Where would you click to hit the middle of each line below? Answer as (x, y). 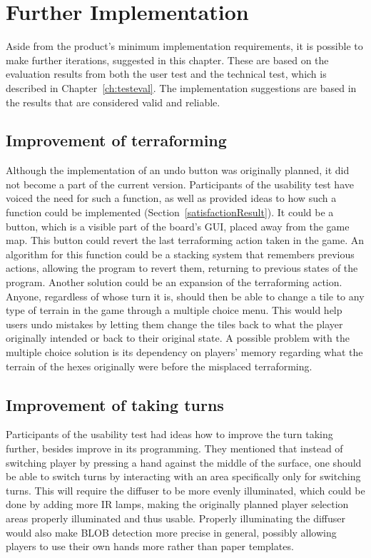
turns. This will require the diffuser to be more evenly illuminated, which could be (185, 490)
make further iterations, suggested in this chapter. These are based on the (167, 60)
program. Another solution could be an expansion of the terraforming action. (174, 282)
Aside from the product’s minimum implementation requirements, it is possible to (184, 46)
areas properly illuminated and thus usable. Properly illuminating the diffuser (176, 518)
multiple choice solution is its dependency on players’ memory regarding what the (184, 352)
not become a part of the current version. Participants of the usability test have (180, 184)
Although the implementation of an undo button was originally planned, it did (178, 170)
